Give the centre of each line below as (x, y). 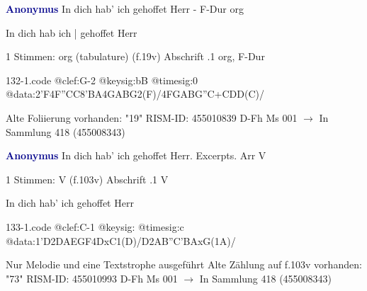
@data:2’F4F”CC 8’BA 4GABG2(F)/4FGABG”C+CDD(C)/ (135, 94)
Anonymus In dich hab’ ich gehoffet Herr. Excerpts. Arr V (136, 155)
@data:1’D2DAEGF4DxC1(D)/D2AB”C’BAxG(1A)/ (121, 240)
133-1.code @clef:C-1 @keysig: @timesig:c (95, 226)
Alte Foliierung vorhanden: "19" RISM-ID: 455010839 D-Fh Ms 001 (152, 117)
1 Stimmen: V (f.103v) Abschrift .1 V (87, 179)
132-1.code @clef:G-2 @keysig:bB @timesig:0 (102, 80)
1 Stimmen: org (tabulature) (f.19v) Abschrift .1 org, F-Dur (135, 56)
